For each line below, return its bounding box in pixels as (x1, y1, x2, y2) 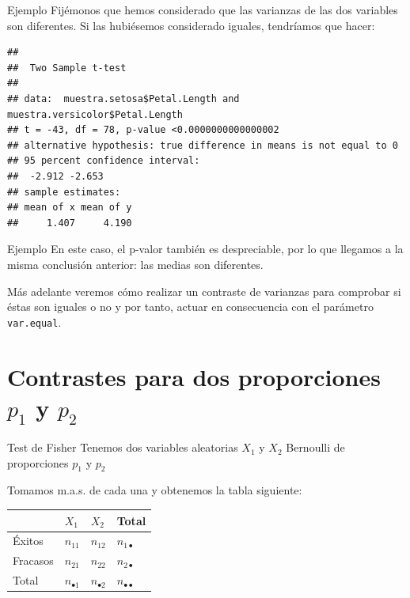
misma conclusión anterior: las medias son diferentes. (7, 255, 264, 272)
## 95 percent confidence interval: (7, 155, 200, 167)
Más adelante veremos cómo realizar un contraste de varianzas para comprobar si (7, 282, 401, 299)
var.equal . (7, 313, 62, 330)
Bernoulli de (286, 439, 345, 456)
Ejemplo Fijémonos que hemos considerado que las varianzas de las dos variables (7, 2, 398, 17)
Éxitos (13, 532, 44, 549)
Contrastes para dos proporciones (7, 360, 381, 392)
